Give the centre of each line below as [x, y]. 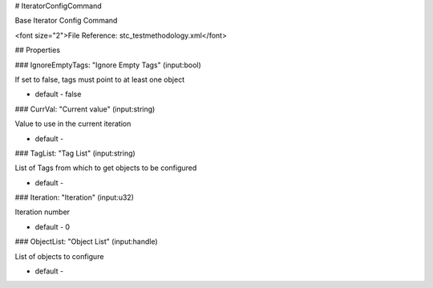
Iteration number [42, 212]
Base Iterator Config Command [66, 21]
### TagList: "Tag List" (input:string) [75, 153]
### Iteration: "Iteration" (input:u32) [74, 197]
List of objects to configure [59, 256]
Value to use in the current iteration [73, 124]
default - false [58, 94]
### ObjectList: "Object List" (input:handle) [86, 241]
